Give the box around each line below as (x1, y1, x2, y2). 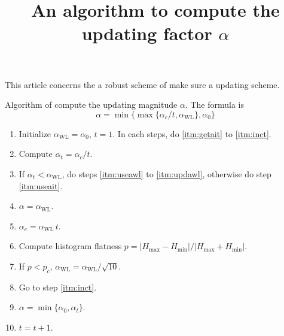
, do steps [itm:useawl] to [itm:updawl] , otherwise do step (62, 167, 271, 180)
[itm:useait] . (19, 179, 63, 192)
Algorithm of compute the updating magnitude (5, 98, 178, 111)
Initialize (19, 127, 51, 140)
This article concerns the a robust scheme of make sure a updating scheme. (5, 78, 280, 90)
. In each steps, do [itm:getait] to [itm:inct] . (112, 127, 271, 140)
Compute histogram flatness (19, 240, 122, 252)
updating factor (81, 21, 212, 46)
